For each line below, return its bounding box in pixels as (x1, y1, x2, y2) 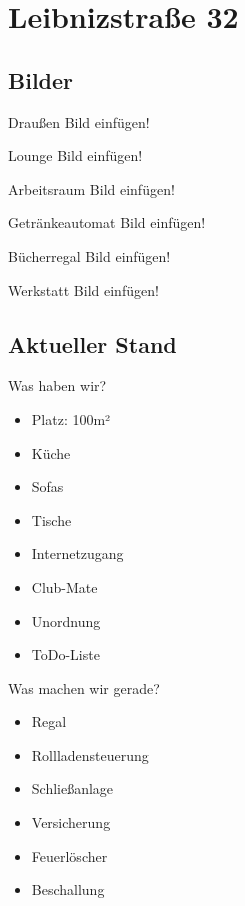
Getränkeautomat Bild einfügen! (8, 212, 206, 233)
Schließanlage (31, 778, 114, 799)
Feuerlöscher (31, 845, 108, 866)
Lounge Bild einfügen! (8, 145, 143, 166)
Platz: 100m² (31, 408, 111, 429)
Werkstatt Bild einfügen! (8, 279, 159, 300)
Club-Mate (31, 576, 98, 597)
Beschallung (31, 879, 105, 900)
